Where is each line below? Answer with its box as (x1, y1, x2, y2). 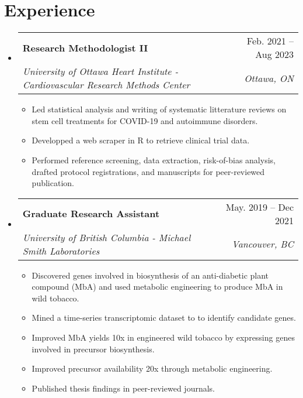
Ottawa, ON (244, 71, 294, 85)
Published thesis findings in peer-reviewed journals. (32, 382, 215, 394)
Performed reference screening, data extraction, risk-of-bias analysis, (32, 153, 276, 166)
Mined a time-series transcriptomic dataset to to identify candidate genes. (32, 311, 296, 324)
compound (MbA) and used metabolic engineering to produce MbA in (32, 280, 283, 293)
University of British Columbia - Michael (22, 230, 191, 244)
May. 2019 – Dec (225, 200, 294, 214)
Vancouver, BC (232, 237, 294, 251)
